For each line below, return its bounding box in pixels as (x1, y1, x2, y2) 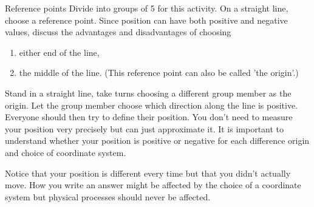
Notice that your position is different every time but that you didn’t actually (5, 166, 291, 179)
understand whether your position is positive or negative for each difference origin (5, 134, 310, 147)
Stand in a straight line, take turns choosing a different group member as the (5, 86, 292, 99)
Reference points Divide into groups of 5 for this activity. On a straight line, (5, 2, 288, 14)
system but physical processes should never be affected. (5, 190, 211, 203)
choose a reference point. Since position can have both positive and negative (5, 13, 288, 26)
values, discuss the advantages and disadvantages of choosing (5, 25, 231, 38)
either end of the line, (19, 46, 100, 58)
